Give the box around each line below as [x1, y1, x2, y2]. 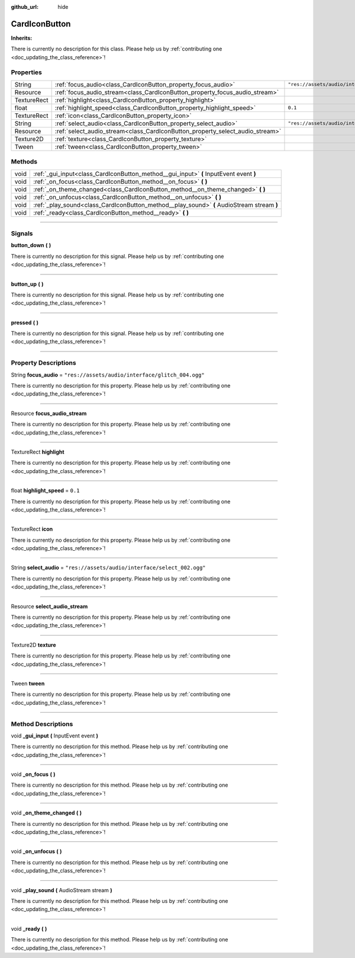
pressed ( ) [11, 319, 38, 326]
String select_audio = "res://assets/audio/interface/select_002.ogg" [11, 564, 206, 571]
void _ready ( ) [11, 925, 47, 932]
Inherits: [11, 34, 33, 41]
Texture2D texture [11, 641, 56, 649]
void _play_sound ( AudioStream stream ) [11, 886, 112, 893]
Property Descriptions [11, 359, 76, 367]
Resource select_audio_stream [11, 602, 88, 610]
